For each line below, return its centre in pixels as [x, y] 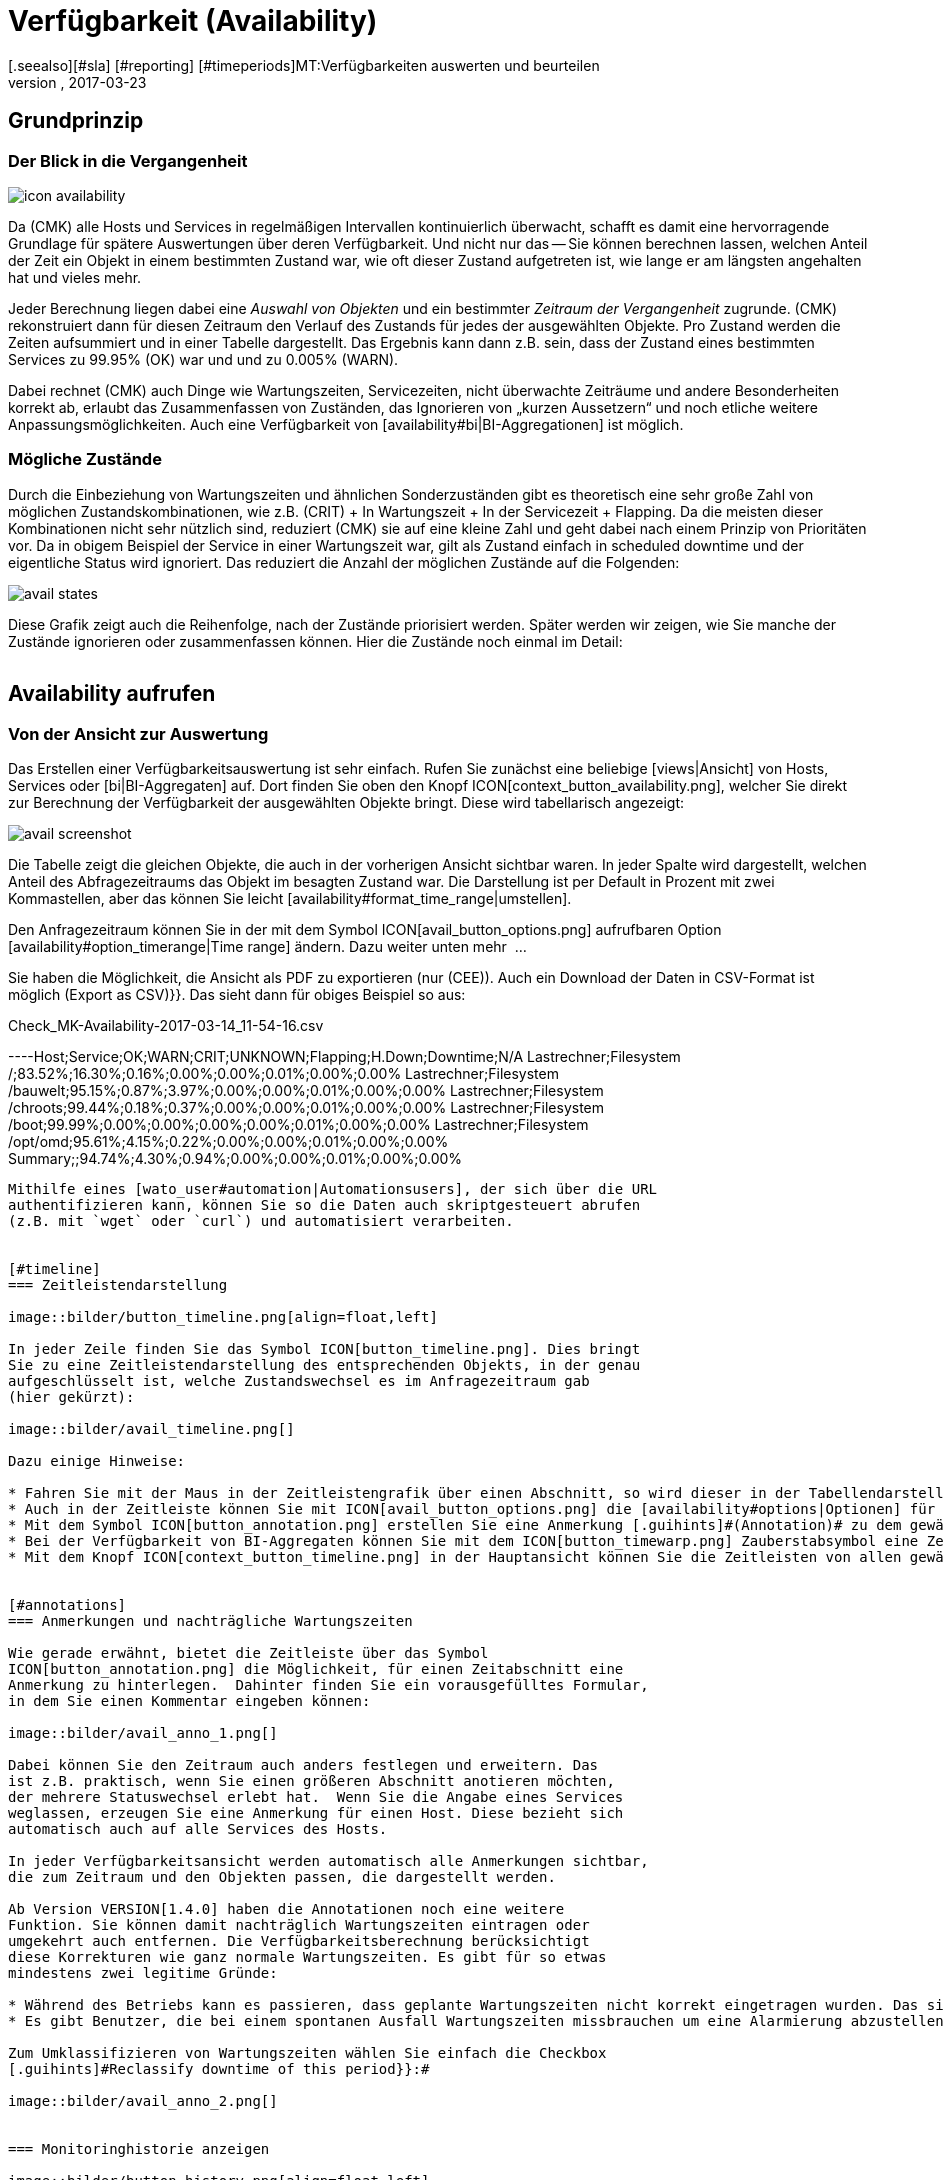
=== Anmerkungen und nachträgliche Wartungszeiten [210, 1620]
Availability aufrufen [112, 694]
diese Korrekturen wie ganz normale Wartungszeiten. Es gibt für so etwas [307, 1956]
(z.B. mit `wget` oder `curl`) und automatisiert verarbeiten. [261, 1220]
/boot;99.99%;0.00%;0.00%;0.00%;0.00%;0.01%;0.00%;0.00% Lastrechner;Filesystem [298, 1124]
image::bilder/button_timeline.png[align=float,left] [223, 1316]
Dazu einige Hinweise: [97, 1460]
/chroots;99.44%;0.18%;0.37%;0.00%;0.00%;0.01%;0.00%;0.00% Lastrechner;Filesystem [306, 1107]
